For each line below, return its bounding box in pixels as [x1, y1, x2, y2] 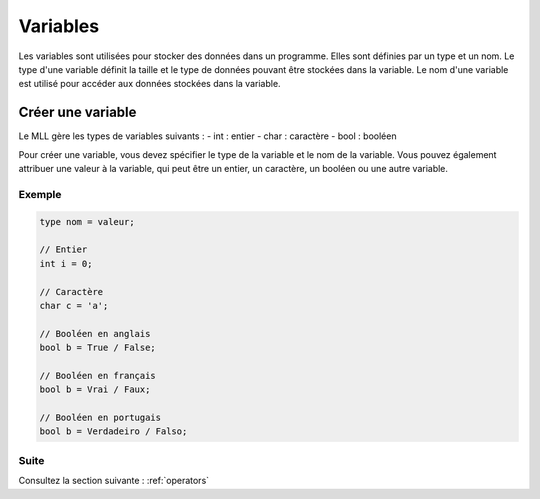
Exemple [18, 187, 62, 201]
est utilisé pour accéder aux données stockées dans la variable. [18, 78, 281, 90]
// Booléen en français [39, 370, 157, 381]
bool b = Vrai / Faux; [39, 384, 151, 395]
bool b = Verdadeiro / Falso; [39, 426, 188, 437]
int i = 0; [39, 258, 93, 269]
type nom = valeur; [39, 216, 135, 227]
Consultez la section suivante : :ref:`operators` [18, 475, 210, 487]
